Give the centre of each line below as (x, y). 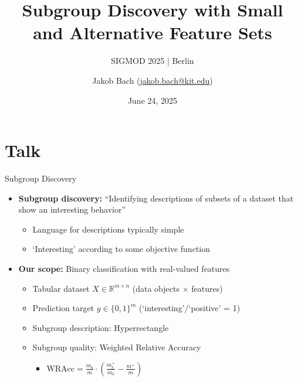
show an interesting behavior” (72, 209)
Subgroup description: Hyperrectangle (101, 327)
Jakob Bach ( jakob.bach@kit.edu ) (153, 80)
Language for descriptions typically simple (108, 229)
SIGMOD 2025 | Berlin (153, 61)
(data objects (156, 288)
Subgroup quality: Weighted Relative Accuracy (117, 347)
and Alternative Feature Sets (153, 33)
